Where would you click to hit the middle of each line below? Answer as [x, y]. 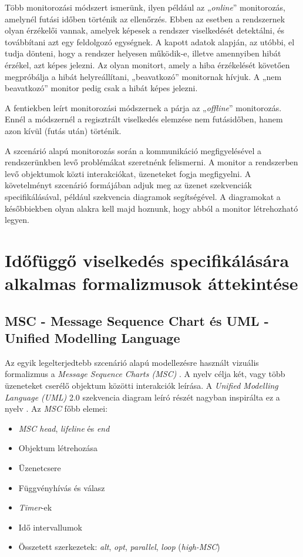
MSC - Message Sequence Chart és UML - [137, 320]
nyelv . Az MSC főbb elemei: [56, 408]
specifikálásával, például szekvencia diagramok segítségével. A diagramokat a [143, 196]
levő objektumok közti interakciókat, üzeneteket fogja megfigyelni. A [128, 173]
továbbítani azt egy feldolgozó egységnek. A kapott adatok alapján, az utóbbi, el [150, 41]
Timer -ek [35, 507]
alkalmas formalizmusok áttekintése [151, 283]
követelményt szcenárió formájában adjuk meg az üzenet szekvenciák [128, 185]
